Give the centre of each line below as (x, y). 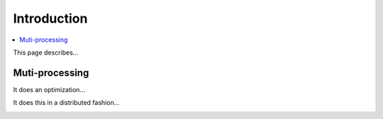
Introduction (50, 18)
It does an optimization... (49, 89)
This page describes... (46, 52)
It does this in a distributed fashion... (66, 103)
